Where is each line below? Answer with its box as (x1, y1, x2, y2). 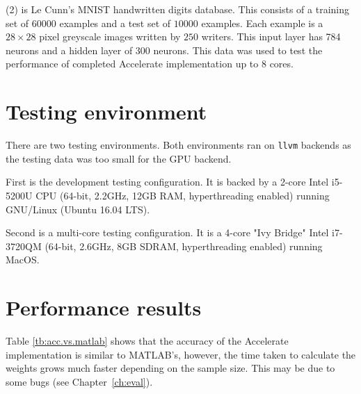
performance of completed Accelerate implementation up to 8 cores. (6, 56, 294, 71)
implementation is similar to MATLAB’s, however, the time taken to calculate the (6, 347, 356, 361)
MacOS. (6, 252, 40, 267)
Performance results (6, 293, 202, 322)
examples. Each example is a (201, 15, 323, 30)
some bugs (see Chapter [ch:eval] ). (6, 374, 153, 388)
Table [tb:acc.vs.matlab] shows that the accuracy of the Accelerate (6, 334, 289, 348)
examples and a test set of (59, 15, 171, 30)
